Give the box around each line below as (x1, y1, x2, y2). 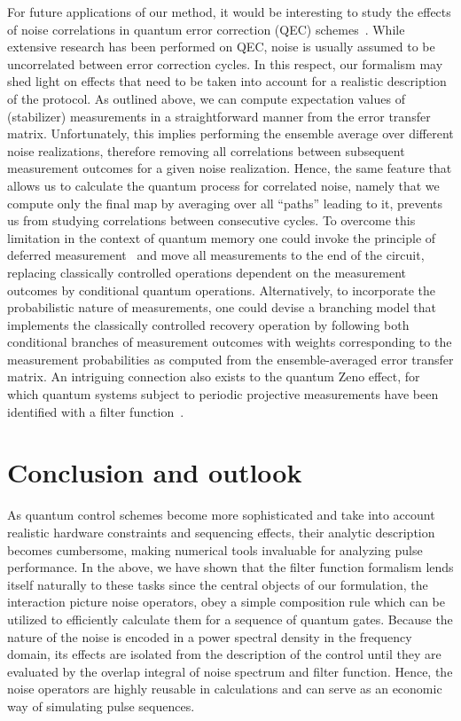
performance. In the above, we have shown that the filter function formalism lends (7, 558, 454, 576)
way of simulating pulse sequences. (7, 696, 195, 715)
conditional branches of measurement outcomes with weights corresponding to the (7, 333, 452, 351)
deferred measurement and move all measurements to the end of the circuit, (7, 246, 425, 264)
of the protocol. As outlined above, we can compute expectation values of (7, 89, 405, 107)
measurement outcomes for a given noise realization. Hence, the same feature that (7, 159, 452, 177)
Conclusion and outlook (7, 454, 302, 490)
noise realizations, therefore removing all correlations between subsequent (7, 141, 405, 160)
